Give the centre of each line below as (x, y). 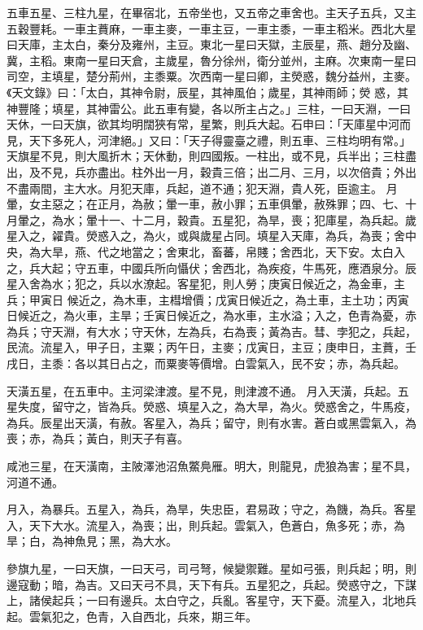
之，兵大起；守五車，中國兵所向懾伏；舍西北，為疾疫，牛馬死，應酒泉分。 (206, 267)
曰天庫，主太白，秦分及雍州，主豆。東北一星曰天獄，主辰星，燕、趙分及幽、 (211, 44)
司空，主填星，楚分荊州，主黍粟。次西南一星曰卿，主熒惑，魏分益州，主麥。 (211, 76)
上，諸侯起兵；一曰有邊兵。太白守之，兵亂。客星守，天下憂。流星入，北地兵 (211, 600)
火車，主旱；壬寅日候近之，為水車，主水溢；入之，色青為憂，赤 (245, 315)
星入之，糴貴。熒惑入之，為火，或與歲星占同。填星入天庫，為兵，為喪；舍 (206, 236)
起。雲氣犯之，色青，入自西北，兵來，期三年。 (132, 616)
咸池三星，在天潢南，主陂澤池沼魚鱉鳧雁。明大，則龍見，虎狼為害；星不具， (211, 466)
